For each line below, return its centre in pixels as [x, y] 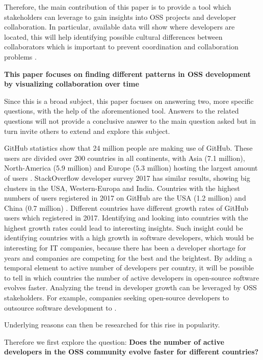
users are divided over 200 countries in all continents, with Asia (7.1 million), [125, 158]
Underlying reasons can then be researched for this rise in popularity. [112, 325]
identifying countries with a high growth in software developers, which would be [129, 238]
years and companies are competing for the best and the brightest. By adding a [128, 257]
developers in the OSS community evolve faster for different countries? [131, 352]
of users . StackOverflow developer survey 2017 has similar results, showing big [127, 177]
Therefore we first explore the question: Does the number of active [114, 341]
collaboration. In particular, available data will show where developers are [120, 27]
